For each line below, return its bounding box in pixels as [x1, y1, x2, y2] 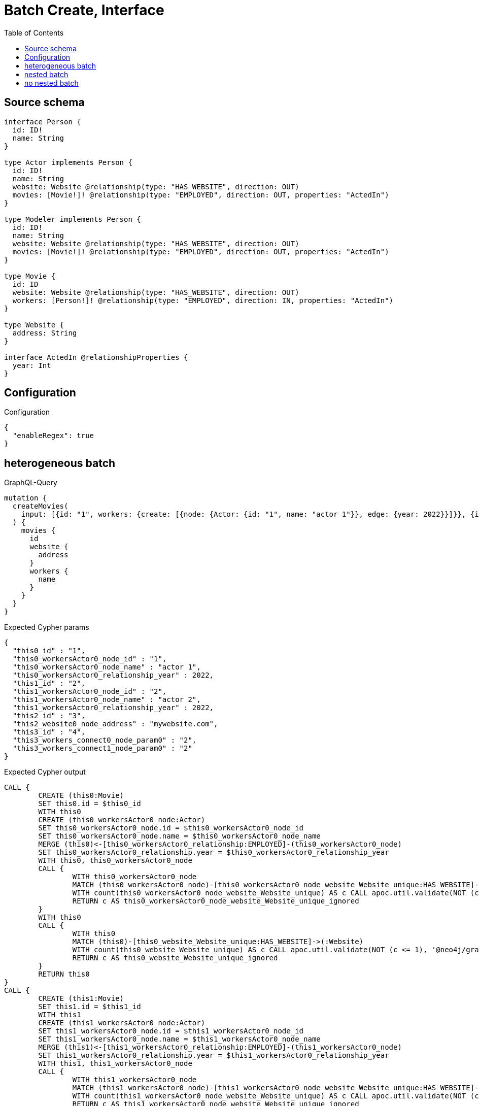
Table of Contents [4, 28, 64, 37]
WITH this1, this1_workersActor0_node [38, 1059, 192, 1068]
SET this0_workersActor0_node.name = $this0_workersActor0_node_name [38, 832, 321, 841]
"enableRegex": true [12, 431, 94, 440]
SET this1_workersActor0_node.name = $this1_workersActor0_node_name [38, 1035, 321, 1044]
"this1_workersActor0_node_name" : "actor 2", [12, 695, 201, 704]
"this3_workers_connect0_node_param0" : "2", [12, 736, 197, 745]
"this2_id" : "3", [12, 712, 86, 720]
